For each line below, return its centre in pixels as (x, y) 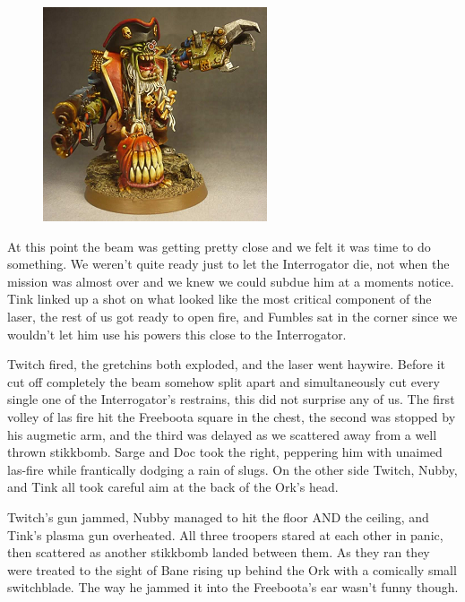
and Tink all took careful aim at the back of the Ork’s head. (173, 487)
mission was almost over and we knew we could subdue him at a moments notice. (231, 281)
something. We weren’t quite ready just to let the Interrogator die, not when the (228, 264)
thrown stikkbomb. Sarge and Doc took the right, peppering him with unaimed (225, 452)
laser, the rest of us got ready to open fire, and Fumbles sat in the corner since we (232, 316)
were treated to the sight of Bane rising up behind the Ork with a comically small (232, 569)
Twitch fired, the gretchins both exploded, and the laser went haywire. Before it (226, 364)
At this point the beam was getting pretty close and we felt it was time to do (219, 246)
